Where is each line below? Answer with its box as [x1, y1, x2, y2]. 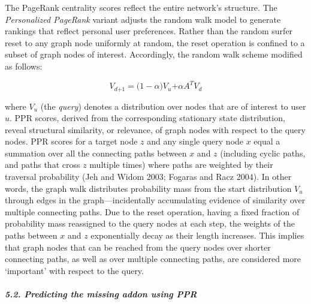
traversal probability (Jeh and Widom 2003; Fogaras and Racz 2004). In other [5, 170, 292, 183]
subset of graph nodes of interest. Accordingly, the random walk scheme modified [5, 48, 303, 61]
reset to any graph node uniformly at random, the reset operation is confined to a [5, 36, 305, 49]
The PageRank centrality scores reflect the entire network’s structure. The [5, 1, 277, 13]
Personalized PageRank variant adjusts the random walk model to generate [5, 13, 281, 25]
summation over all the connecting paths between [5, 146, 187, 159]
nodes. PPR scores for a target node [5, 135, 138, 148]
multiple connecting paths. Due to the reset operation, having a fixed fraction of [5, 205, 300, 218]
